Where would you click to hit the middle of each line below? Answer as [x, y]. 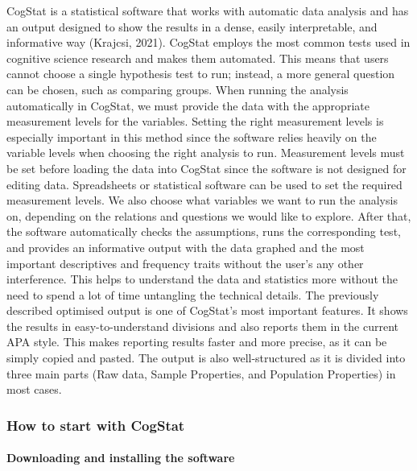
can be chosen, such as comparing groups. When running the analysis [178, 89]
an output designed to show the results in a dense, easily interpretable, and [192, 26]
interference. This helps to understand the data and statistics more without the [202, 279]
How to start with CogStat [96, 425]
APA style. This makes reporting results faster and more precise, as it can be [197, 342]
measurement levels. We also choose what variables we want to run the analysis [202, 200]
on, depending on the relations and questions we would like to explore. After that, [209, 215]
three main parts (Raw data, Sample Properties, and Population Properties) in [201, 373]
